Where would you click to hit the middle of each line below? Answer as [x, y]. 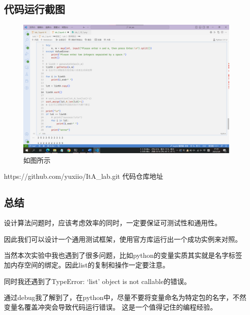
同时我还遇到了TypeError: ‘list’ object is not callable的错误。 [98, 281]
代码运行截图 [34, 9]
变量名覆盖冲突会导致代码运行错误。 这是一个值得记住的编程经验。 [110, 307]
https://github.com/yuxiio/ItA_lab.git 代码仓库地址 [83, 176]
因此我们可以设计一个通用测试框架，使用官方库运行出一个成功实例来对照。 [123, 239]
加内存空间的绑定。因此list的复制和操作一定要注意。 [87, 264]
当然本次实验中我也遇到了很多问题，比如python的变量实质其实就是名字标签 [123, 255]
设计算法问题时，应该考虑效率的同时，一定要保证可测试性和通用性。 [113, 223]
